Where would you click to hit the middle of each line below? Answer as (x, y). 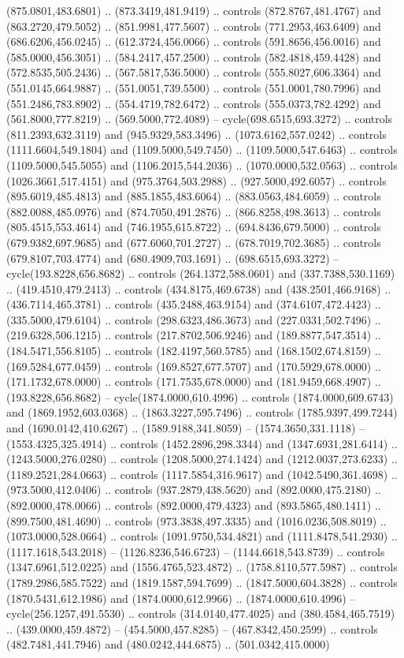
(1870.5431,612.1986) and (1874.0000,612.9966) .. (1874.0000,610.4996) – (181, 598)
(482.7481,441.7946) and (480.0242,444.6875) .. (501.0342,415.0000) (168, 644)
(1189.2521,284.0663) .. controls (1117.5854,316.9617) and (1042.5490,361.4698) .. (202, 474)
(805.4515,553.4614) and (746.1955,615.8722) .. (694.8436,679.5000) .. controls (194, 227)
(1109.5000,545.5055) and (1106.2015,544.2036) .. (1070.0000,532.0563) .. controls (202, 164)
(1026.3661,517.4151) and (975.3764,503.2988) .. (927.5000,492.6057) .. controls (196, 180)
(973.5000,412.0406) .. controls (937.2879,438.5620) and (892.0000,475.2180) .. (194, 490)
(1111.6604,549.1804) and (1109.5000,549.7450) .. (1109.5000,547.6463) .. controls (202, 150)
